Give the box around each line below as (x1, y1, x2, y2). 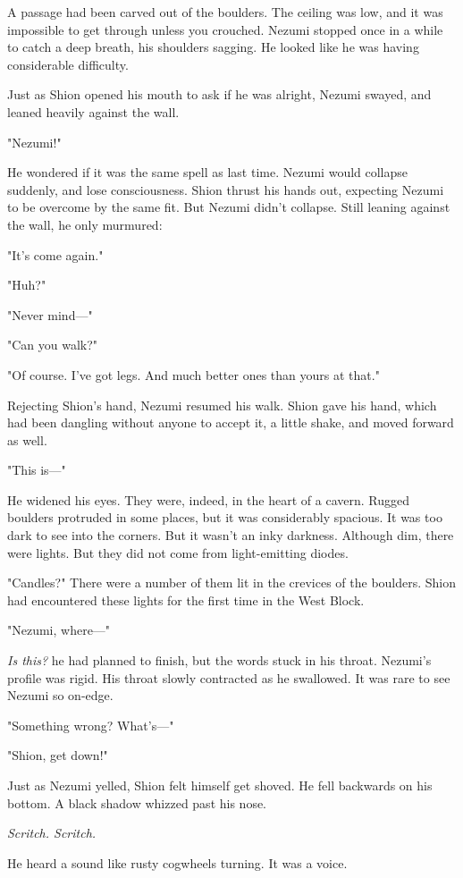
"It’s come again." (7, 245, 104, 264)
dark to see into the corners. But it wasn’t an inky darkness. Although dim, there (7, 526, 454, 545)
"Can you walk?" (7, 335, 98, 354)
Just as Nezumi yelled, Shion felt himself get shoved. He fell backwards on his (7, 776, 433, 794)
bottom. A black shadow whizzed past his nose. (7, 793, 267, 812)
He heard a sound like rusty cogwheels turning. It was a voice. (7, 853, 348, 872)
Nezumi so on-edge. (7, 686, 114, 705)
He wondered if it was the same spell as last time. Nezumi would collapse (7, 163, 408, 182)
